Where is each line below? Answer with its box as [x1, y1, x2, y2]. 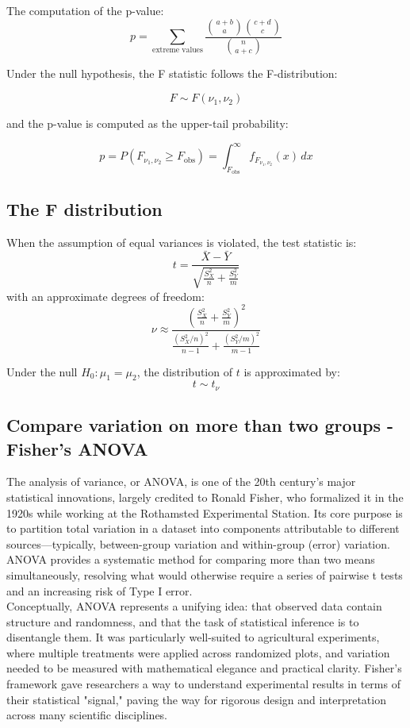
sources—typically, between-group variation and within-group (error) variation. [6, 535, 390, 552]
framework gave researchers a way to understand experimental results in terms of [6, 676, 400, 692]
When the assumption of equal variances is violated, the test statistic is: [6, 233, 357, 250]
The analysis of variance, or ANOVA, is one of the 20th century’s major [6, 473, 356, 490]
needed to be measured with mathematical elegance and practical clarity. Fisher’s [6, 660, 402, 676]
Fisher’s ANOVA [6, 436, 148, 460]
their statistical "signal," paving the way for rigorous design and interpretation [6, 691, 386, 707]
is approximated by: [243, 363, 340, 379]
